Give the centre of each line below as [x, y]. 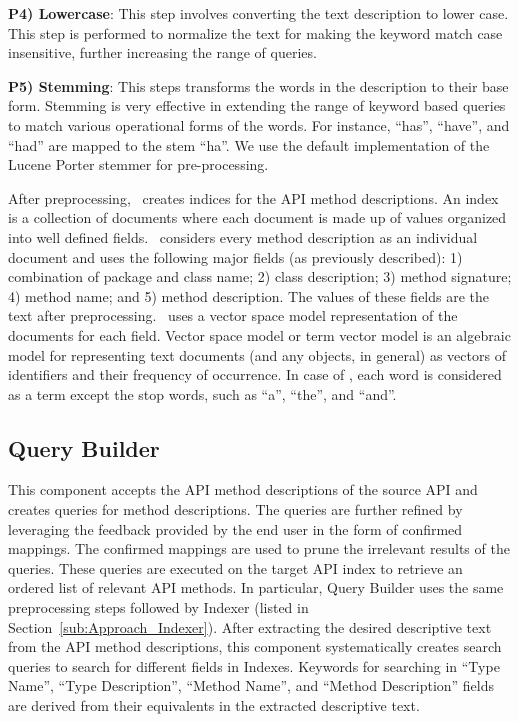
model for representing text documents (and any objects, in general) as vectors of [257, 354]
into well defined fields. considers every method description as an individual [243, 236]
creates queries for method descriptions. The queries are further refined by [235, 509]
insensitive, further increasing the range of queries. [162, 52]
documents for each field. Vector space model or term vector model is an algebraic [259, 334]
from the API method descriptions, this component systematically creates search [255, 646]
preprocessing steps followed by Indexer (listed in [158, 607]
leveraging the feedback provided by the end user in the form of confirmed [235, 528]
